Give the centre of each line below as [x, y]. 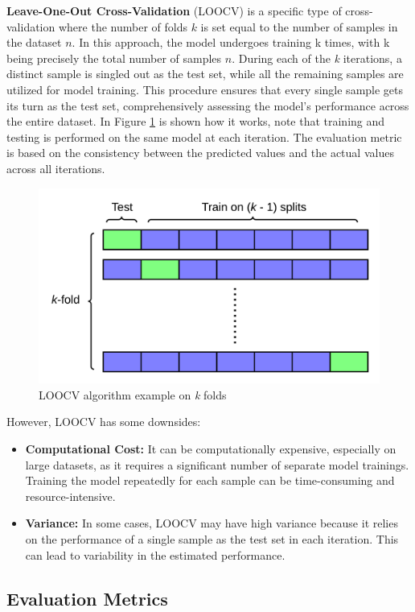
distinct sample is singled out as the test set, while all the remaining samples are [205, 74]
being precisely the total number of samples [114, 58]
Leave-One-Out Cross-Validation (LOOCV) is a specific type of [174, 10]
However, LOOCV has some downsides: [104, 422]
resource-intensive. [70, 496]
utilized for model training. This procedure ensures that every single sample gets [205, 89]
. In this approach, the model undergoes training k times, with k [231, 42]
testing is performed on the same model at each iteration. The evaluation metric [204, 136]
